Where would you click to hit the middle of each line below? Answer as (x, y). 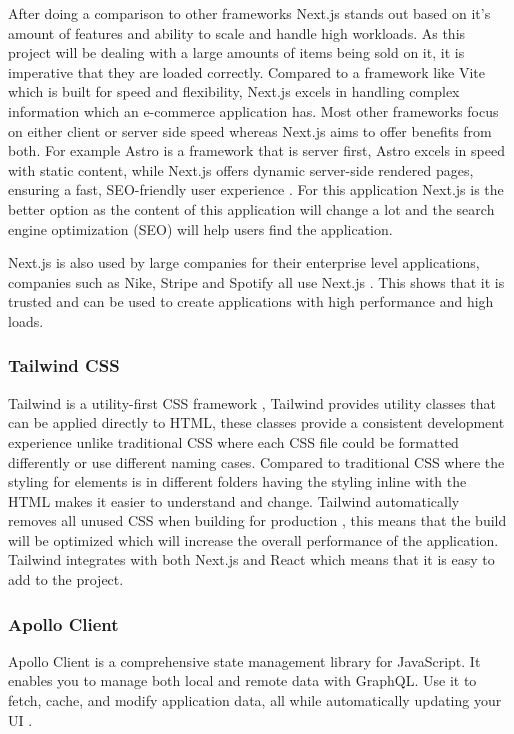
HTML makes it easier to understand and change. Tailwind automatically (234, 500)
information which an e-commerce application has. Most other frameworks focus (253, 110)
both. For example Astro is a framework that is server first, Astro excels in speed (256, 150)
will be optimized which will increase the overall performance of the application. (253, 539)
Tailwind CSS (64, 365)
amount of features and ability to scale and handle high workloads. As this (237, 32)
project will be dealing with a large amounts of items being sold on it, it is (236, 52)
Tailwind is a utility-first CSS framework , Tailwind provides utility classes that (252, 402)
